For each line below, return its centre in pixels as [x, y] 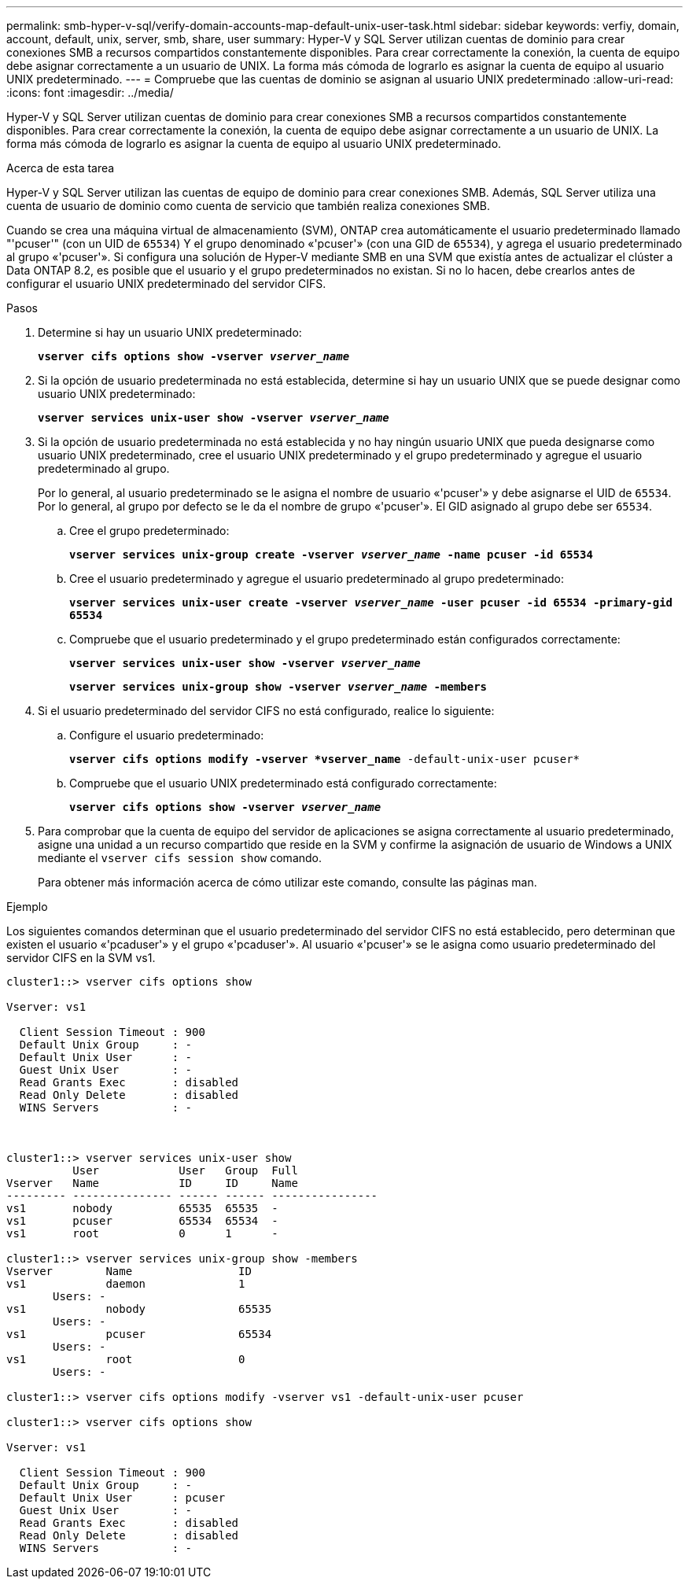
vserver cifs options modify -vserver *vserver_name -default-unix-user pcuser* [325, 759]
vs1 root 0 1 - [142, 1233]
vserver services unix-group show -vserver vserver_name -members [278, 687]
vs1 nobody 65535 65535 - [142, 1208]
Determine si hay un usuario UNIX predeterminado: [170, 332]
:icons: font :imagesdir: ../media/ [90, 92]
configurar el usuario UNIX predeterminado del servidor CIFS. [166, 284]
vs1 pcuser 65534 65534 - [142, 1221]
